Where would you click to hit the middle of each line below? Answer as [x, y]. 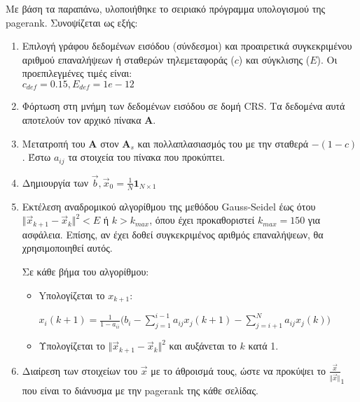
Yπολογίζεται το [72, 295]
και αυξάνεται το [203, 346]
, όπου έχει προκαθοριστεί [202, 220]
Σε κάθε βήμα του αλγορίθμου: [85, 271]
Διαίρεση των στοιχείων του [80, 370]
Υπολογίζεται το [72, 346]
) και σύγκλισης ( [274, 59]
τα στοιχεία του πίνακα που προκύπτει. [147, 157]
